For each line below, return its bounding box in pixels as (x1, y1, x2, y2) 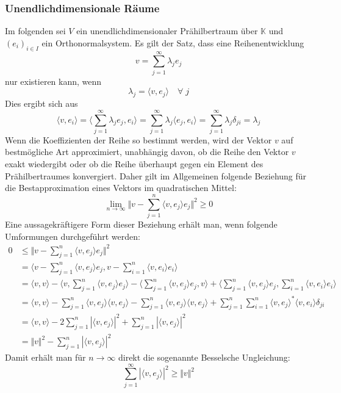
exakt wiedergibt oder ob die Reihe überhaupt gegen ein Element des (5, 157, 264, 170)
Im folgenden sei (5, 24, 66, 37)
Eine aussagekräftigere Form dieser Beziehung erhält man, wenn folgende (5, 217, 278, 230)
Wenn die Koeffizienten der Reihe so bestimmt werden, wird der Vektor (5, 133, 272, 146)
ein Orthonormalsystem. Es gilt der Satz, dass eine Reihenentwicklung (41, 36, 304, 49)
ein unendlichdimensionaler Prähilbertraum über (76, 24, 258, 37)
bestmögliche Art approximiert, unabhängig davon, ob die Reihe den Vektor (5, 145, 289, 158)
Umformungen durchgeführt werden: (5, 229, 140, 242)
